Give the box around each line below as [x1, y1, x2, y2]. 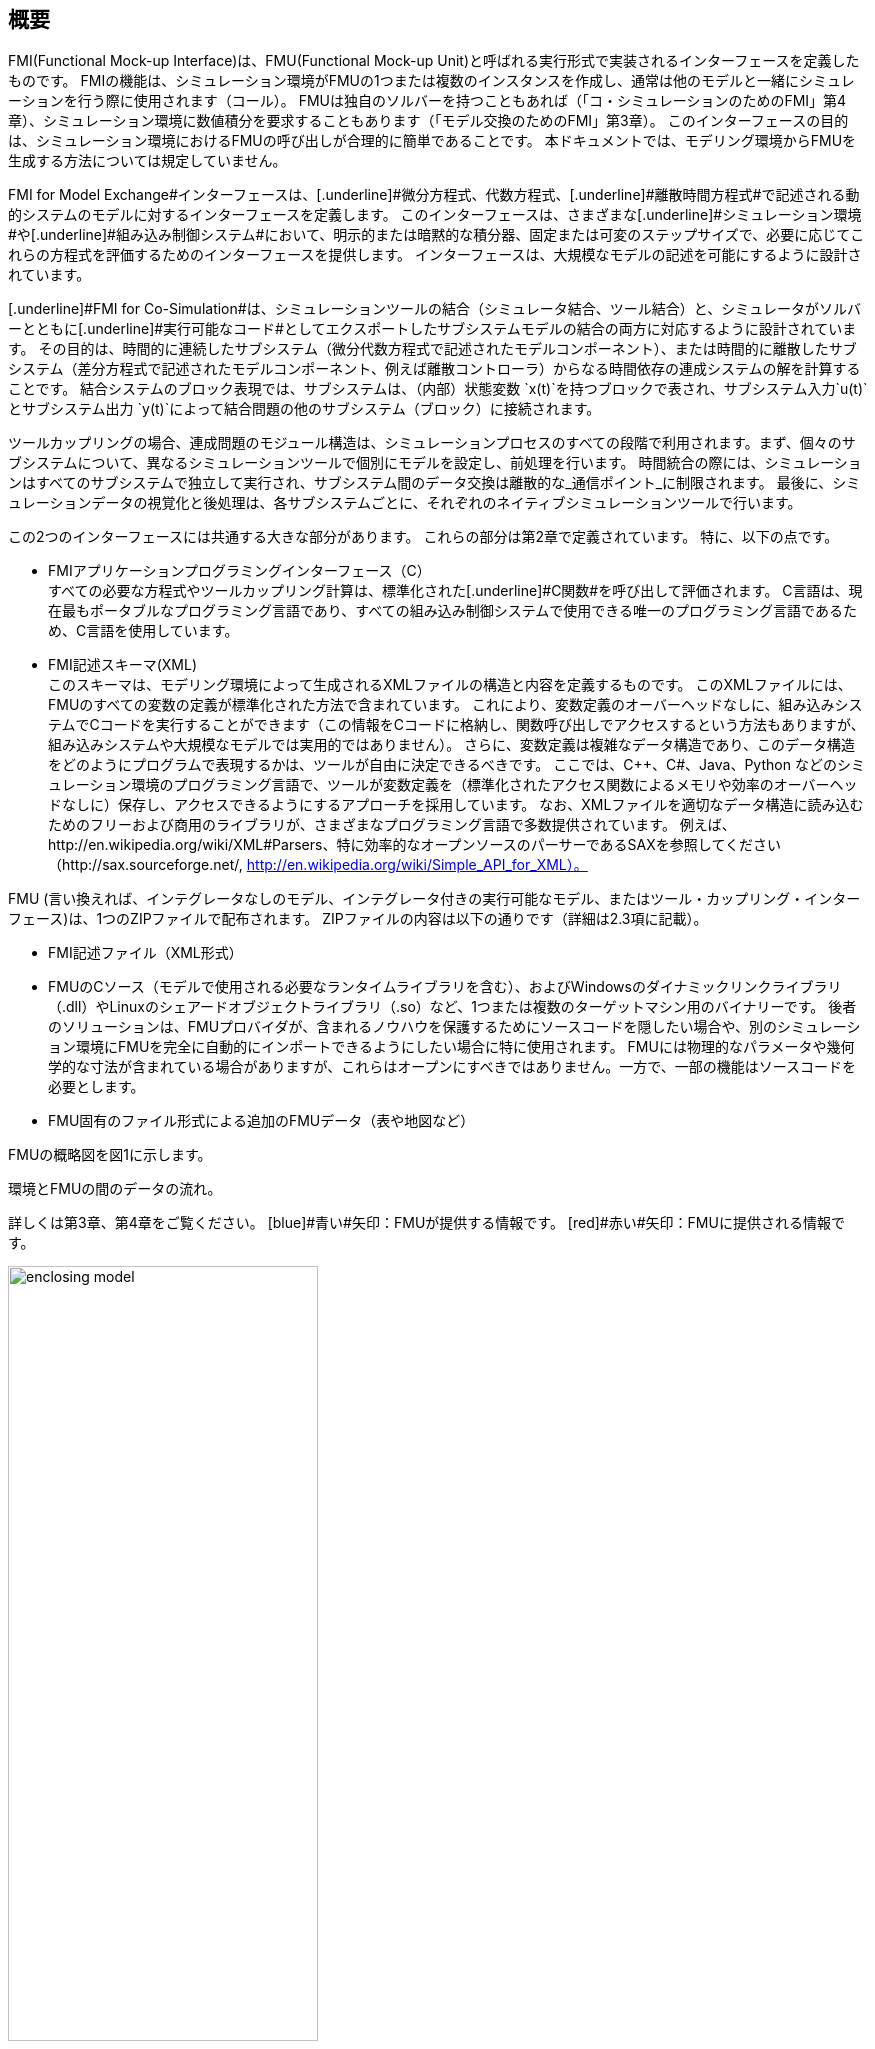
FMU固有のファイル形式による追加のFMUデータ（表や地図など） [48, 1112, 475, 1130]
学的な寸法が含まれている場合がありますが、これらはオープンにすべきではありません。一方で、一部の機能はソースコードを [48, 1058, 856, 1076]
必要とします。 [48, 1078, 145, 1096]
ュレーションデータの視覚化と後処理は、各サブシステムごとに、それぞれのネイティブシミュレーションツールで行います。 [8, 494, 802, 512]
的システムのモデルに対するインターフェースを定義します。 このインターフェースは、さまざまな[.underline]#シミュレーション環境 [8, 206, 862, 224]
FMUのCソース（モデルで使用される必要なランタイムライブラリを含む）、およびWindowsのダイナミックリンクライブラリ [48, 978, 842, 996]
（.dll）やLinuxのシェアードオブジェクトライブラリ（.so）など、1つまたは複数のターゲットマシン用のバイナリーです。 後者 [48, 998, 857, 1016]
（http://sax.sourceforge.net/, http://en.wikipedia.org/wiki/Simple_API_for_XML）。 [48, 856, 588, 874]
